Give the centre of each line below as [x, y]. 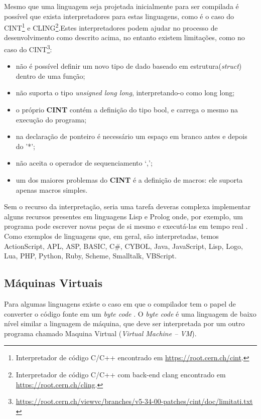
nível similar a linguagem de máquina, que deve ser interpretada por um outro [124, 323]
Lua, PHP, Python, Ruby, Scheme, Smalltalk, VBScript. [90, 256]
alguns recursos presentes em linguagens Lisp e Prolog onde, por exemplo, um [123, 216]
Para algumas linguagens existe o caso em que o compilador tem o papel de [120, 303]
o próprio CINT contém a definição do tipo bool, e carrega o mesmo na [127, 110]
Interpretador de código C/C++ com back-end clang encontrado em [121, 374]
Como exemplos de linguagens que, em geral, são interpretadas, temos [111, 236]
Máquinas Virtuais [53, 283]
